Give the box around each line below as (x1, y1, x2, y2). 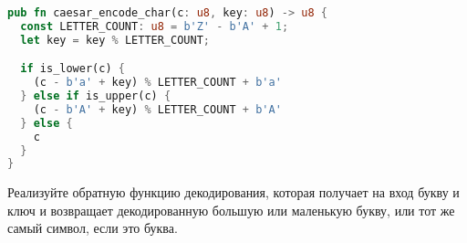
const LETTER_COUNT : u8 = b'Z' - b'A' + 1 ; (20, 19, 289, 33)
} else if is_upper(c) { (20, 90, 171, 103)
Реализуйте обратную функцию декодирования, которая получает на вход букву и (7, 183, 460, 202)
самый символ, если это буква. (7, 218, 178, 238)
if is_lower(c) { (20, 62, 125, 76)
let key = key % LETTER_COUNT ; (20, 33, 210, 47)
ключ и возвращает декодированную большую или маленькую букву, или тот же (7, 200, 455, 219)
